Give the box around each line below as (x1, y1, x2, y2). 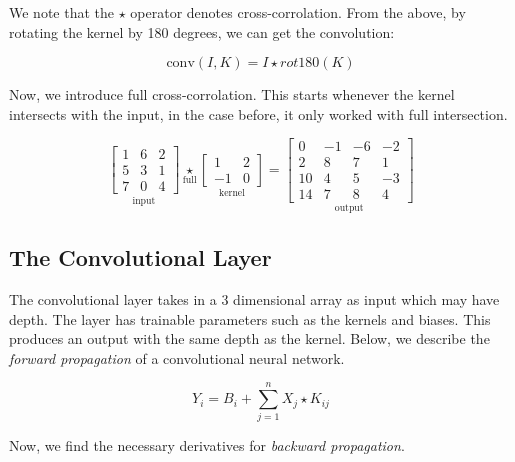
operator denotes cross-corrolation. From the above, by (130, 2, 466, 22)
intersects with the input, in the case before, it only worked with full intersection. (9, 103, 508, 124)
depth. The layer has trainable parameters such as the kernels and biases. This (9, 308, 491, 329)
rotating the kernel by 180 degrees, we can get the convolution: (9, 21, 395, 42)
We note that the (9, 2, 114, 22)
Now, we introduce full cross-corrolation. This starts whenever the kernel (9, 84, 455, 105)
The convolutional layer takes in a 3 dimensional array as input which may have (9, 288, 500, 309)
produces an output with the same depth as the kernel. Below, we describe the (9, 328, 490, 349)
